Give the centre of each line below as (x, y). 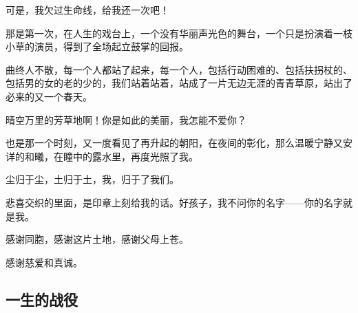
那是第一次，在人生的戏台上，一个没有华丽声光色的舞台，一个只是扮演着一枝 (179, 33)
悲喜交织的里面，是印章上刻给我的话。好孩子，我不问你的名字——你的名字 (174, 202)
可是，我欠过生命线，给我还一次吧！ (87, 10)
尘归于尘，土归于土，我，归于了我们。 (92, 179)
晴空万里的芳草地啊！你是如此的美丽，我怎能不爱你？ (126, 119)
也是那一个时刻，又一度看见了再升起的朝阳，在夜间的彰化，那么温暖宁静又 (174, 143)
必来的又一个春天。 (49, 96)
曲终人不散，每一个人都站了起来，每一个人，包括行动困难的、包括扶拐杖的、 (179, 69)
